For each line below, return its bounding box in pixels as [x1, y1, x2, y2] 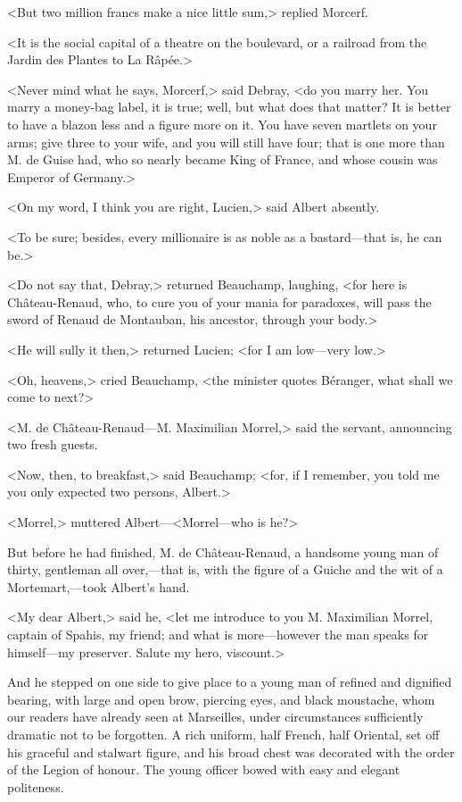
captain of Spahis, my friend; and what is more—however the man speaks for [7, 625, 429, 644]
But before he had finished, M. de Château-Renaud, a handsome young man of [7, 542, 439, 561]
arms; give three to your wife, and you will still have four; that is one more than [7, 132, 445, 151]
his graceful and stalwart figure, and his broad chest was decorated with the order [7, 742, 455, 761]
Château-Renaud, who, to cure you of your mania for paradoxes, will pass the [7, 292, 432, 311]
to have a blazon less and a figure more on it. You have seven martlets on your [7, 114, 437, 133]
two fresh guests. [7, 435, 98, 454]
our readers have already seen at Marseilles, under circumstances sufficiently [7, 707, 424, 726]
